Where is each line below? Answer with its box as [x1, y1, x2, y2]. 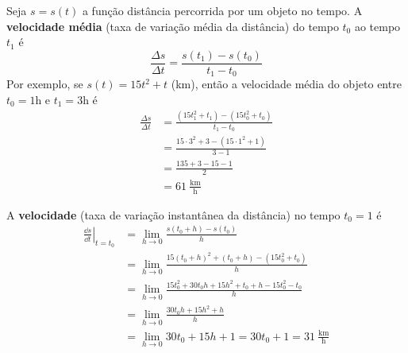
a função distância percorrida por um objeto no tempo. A [82, 2, 363, 18]
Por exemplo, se [6, 76, 83, 92]
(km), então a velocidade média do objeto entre [171, 76, 402, 92]
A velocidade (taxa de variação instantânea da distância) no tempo [6, 206, 341, 223]
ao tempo [354, 17, 401, 34]
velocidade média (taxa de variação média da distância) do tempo [6, 17, 339, 34]
